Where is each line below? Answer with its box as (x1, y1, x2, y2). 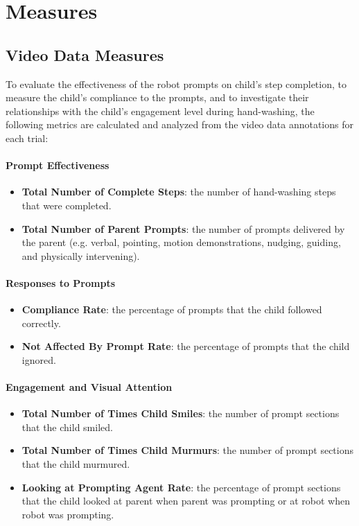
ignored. (21, 352, 56, 367)
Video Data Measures (6, 44, 164, 65)
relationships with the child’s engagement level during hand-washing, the (6, 103, 315, 118)
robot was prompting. (21, 507, 114, 521)
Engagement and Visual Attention (6, 380, 173, 394)
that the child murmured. (21, 457, 130, 471)
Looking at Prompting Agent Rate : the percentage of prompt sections (21, 480, 341, 494)
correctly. (21, 315, 61, 330)
